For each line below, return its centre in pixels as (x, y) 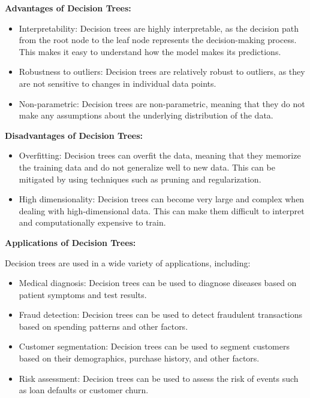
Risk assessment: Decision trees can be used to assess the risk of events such (159, 378)
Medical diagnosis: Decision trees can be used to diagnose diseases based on (158, 283)
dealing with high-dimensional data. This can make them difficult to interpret (162, 210)
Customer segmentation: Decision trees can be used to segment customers (154, 346)
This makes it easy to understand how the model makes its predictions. (150, 51)
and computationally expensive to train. (92, 222)
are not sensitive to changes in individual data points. (118, 83)
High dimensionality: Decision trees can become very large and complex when (162, 199)
